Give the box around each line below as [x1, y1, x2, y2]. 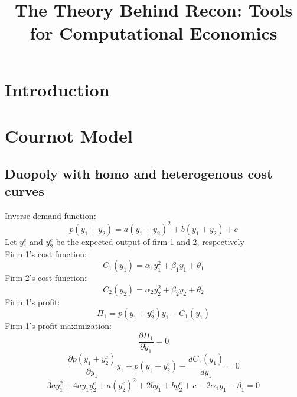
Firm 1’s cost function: [5, 247, 87, 260]
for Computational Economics [30, 21, 278, 45]
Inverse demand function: [5, 209, 96, 221]
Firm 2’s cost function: [5, 272, 87, 284]
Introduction [5, 77, 110, 101]
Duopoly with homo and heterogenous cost [5, 164, 273, 182]
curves [5, 181, 44, 199]
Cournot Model [5, 123, 133, 147]
